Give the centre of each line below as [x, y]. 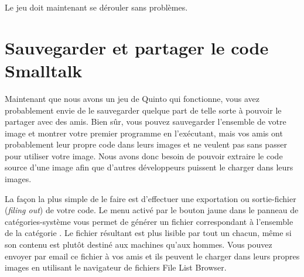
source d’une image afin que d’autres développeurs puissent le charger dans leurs [149, 167]
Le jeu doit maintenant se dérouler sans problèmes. [96, 7]
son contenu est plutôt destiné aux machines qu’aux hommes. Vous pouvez [139, 244]
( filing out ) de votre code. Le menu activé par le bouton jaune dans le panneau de [152, 210]
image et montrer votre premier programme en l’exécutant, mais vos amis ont [144, 133]
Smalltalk [44, 70]
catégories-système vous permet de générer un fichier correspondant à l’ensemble [149, 221]
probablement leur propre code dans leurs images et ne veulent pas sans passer [146, 144]
